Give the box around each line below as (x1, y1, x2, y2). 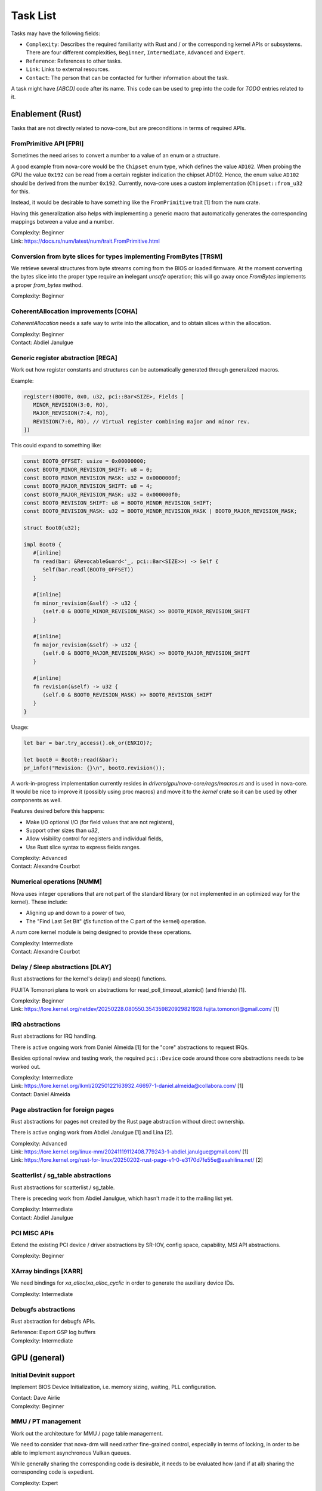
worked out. (11, 1063, 41, 1070)
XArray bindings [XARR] (11, 1267, 83, 1276)
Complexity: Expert (11, 1479, 58, 1486)
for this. (11, 188, 30, 195)
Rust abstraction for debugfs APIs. (11, 1317, 95, 1325)
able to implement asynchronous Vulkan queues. (11, 1449, 131, 1456)
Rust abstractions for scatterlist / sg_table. (11, 1184, 115, 1191)
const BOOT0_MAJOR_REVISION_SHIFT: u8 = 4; (23, 483, 153, 490)
